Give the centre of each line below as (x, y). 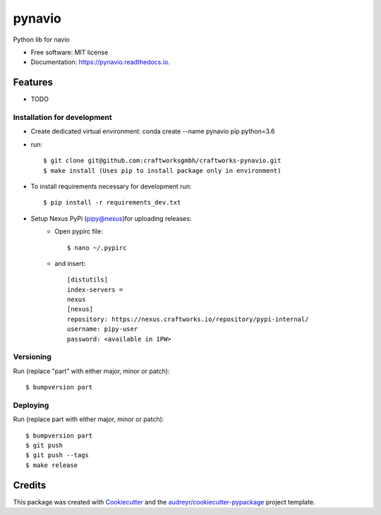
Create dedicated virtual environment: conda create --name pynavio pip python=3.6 (153, 131)
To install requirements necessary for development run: (111, 186)
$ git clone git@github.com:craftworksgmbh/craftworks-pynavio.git (162, 161)
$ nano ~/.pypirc (97, 248)
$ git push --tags (58, 455)
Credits (30, 485)
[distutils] (88, 280)
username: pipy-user (103, 329)
